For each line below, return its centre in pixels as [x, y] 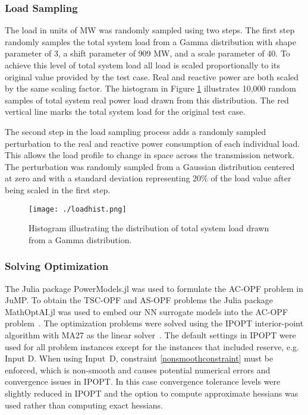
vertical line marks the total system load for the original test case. [125, 111]
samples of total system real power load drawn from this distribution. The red [147, 100]
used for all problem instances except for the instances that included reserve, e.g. [152, 346]
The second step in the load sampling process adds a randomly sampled [136, 131]
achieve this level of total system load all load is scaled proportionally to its [142, 65]
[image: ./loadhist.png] [78, 209]
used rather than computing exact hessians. [84, 405]
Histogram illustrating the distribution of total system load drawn [149, 228]
